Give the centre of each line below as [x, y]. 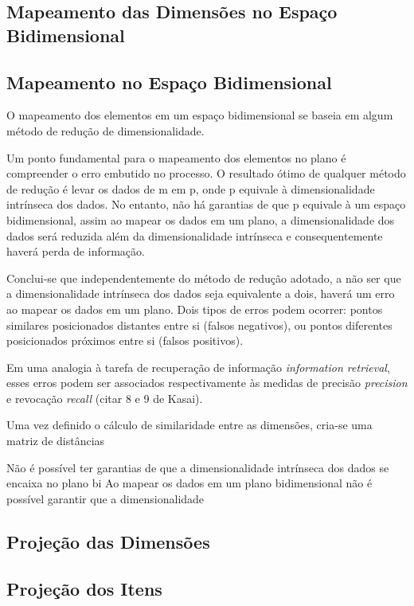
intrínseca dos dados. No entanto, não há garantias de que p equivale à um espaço [206, 204]
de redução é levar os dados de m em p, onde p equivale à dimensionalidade [191, 188]
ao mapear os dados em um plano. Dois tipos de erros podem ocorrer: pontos [195, 309]
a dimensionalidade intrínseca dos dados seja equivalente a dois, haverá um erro [201, 293]
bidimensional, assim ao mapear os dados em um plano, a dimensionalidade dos [201, 219]
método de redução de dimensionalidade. [105, 130]
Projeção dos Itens [84, 588]
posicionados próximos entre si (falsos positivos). [125, 340]
